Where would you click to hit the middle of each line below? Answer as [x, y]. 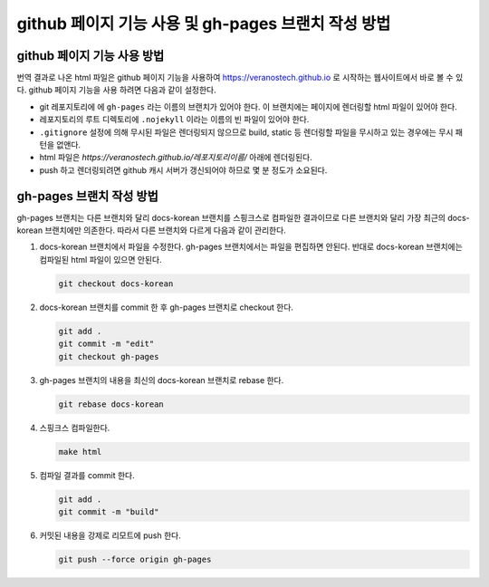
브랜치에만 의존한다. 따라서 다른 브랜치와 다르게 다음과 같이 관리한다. [166, 230]
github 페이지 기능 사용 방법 [91, 56]
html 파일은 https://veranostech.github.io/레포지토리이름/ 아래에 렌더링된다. [176, 158]
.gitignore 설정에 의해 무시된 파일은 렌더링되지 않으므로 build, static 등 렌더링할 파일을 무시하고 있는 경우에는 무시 [246, 132]
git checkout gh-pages [109, 356]
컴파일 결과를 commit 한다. [87, 475]
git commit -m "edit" [106, 344]
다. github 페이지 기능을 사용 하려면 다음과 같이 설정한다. [116, 90]
